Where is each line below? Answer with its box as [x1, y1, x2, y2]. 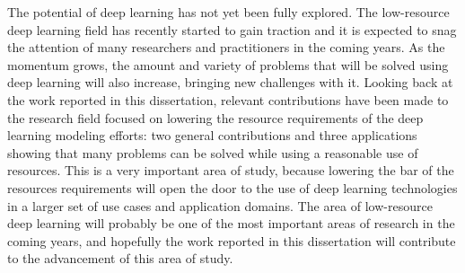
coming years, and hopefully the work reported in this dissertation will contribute [7, 231, 456, 250]
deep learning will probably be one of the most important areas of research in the [7, 214, 455, 233]
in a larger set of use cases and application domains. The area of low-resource [7, 196, 433, 215]
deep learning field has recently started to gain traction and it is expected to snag [7, 20, 457, 39]
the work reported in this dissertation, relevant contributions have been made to [7, 90, 449, 109]
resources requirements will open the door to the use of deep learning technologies [7, 178, 458, 197]
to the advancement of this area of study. [7, 249, 233, 268]
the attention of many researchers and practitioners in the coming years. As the [7, 38, 445, 57]
